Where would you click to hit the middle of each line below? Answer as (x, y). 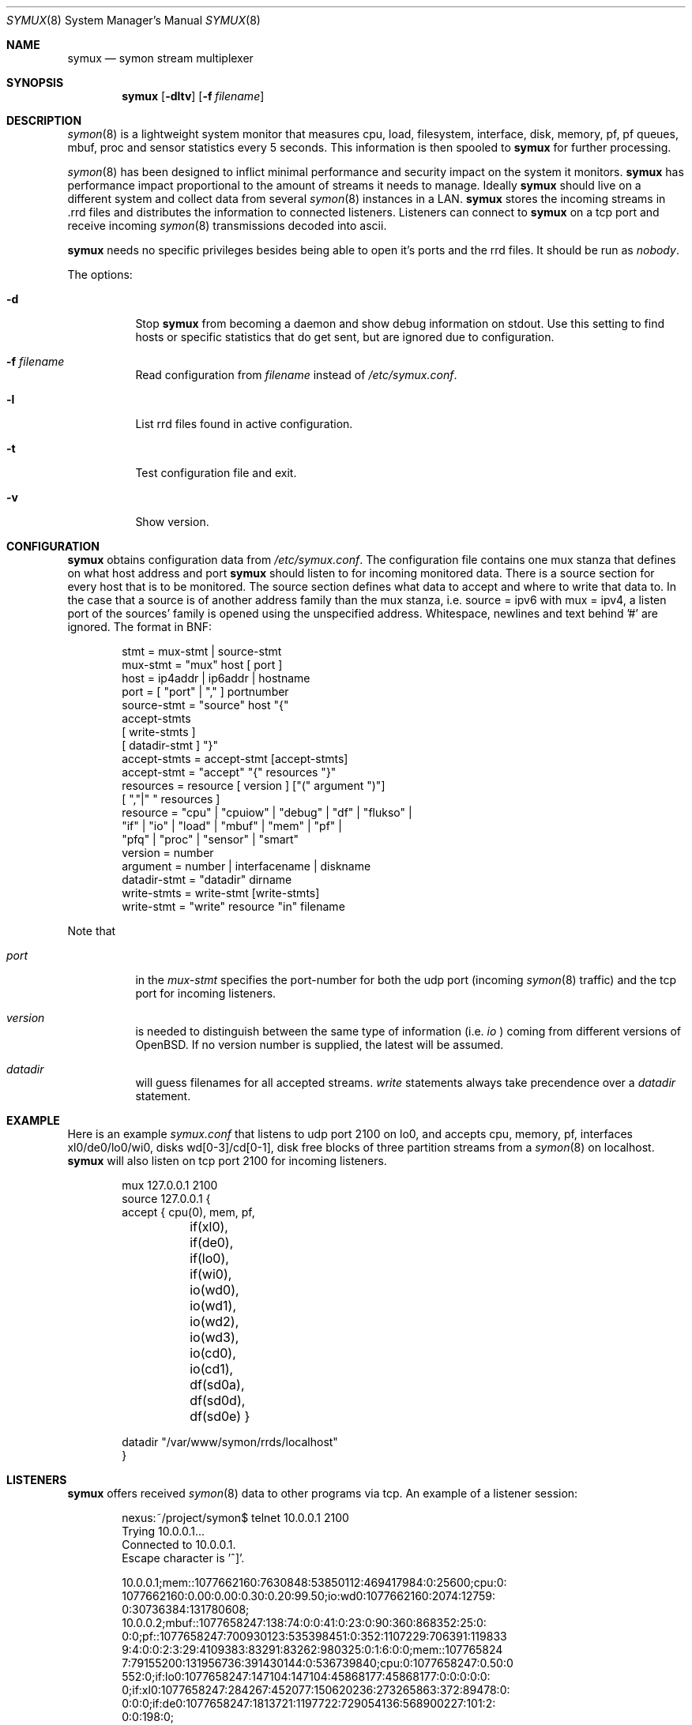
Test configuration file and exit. (216, 473)
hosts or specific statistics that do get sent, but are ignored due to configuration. (345, 337)
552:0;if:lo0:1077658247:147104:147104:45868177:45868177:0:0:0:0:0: (306, 1676)
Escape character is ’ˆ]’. (183, 1558)
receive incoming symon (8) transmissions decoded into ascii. (227, 225)
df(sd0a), (217, 1385)
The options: (100, 274)
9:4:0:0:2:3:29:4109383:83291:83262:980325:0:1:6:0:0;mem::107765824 (312, 1650)
